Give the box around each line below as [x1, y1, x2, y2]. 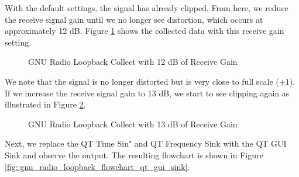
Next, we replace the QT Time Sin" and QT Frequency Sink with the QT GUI [5, 137, 287, 150]
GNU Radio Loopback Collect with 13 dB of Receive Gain [28, 117, 238, 130]
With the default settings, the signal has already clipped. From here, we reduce [5, 2, 288, 13]
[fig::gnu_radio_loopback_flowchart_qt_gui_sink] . [5, 160, 190, 172]
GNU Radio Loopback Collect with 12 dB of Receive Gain [28, 55, 238, 68]
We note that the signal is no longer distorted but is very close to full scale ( [5, 75, 279, 87]
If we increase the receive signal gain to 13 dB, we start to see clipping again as [5, 86, 290, 99]
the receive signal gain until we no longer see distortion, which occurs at [5, 13, 263, 25]
